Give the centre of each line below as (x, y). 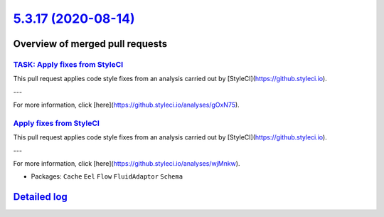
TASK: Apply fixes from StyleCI (68, 64)
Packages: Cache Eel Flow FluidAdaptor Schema (107, 176)
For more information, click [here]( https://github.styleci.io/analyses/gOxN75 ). (126, 105)
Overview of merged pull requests (90, 44)
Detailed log (40, 197)
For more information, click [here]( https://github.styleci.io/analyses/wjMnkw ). (127, 164)
